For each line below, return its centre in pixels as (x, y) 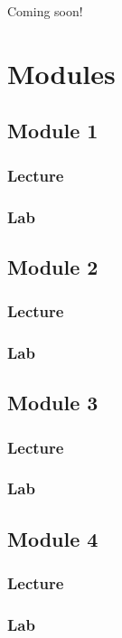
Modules (61, 73)
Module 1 (53, 131)
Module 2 (53, 266)
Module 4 (53, 538)
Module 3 (53, 403)
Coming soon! (45, 11)
